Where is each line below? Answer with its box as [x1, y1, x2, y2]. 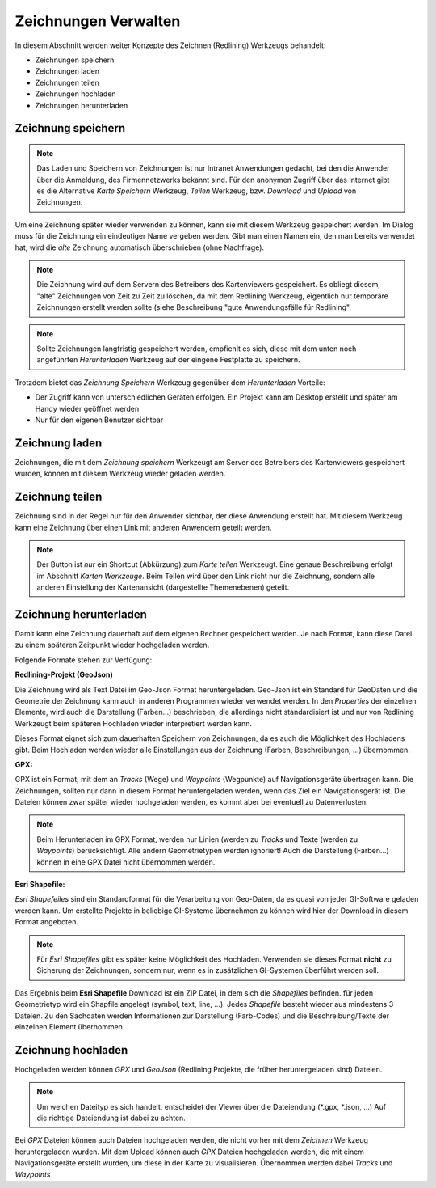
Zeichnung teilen [15, 490, 103, 504]
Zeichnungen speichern [35, 55, 115, 65]
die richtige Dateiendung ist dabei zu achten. [36, 1113, 186, 1123]
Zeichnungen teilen [35, 78, 100, 87]
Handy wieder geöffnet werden [35, 404, 140, 413]
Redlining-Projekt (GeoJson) [15, 670, 113, 679]
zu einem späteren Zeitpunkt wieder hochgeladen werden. [15, 640, 210, 650]
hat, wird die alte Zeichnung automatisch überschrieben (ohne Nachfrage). [15, 243, 265, 252]
